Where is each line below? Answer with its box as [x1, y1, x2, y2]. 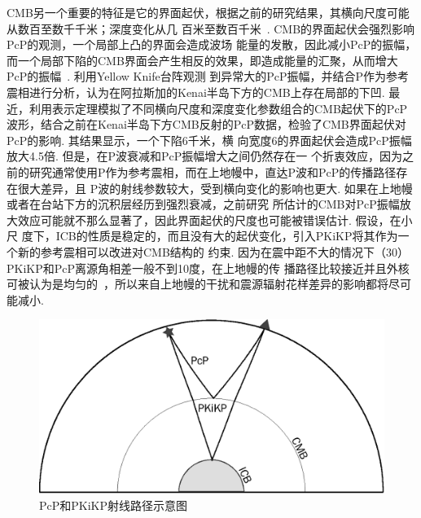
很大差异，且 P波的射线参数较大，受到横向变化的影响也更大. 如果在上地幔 [17, 179, 413, 196]
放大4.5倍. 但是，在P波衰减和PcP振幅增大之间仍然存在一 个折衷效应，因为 [7, 147, 402, 165]
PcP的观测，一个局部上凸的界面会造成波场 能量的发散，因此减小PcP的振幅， [7, 36, 417, 53]
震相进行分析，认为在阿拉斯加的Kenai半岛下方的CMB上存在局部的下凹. [7, 83, 385, 100]
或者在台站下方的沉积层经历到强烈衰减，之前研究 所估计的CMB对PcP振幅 [7, 195, 400, 213]
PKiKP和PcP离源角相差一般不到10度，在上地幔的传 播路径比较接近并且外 [7, 259, 398, 276]
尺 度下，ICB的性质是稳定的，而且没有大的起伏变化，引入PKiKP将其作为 [7, 227, 398, 244]
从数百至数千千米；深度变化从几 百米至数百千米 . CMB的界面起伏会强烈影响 [7, 20, 415, 37]
